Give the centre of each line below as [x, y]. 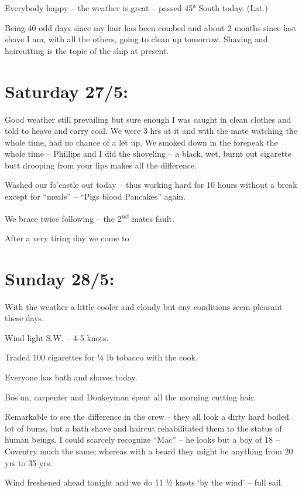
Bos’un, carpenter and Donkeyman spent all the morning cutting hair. [131, 397]
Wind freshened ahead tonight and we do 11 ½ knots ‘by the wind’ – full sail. [144, 482]
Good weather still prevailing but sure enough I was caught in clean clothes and [148, 119]
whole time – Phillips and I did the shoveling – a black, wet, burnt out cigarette [148, 154]
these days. [25, 318]
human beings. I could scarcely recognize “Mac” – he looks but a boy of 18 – [142, 439]
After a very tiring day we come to [67, 237]
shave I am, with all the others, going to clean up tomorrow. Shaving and [136, 39]
